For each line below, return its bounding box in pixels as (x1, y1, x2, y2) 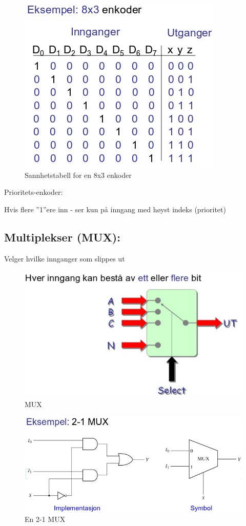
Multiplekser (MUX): (4, 229, 120, 245)
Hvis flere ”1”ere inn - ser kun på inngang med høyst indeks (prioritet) (4, 204, 226, 214)
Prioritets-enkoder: (4, 187, 63, 197)
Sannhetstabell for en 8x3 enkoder (25, 169, 132, 180)
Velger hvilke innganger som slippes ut (4, 253, 125, 264)
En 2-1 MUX (25, 514, 66, 524)
